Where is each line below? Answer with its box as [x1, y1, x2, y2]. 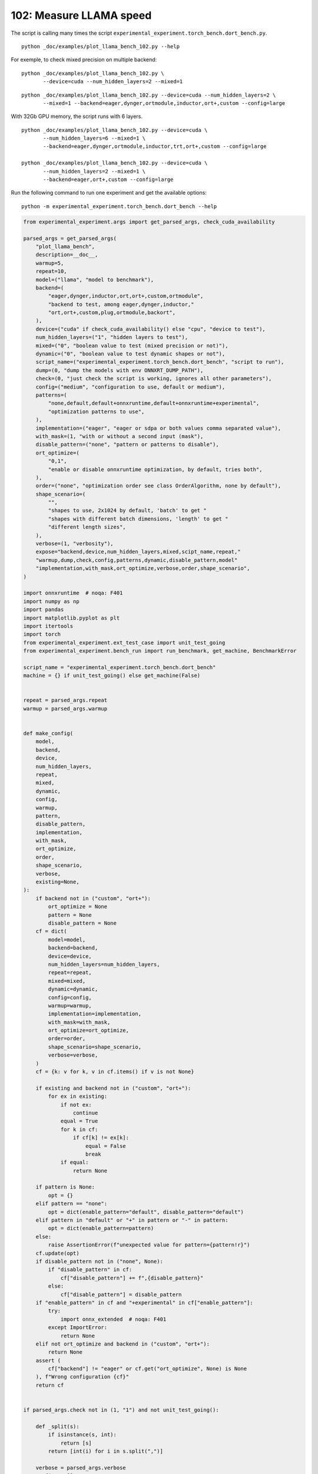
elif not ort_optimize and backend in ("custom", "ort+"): [35, 1340, 210, 1347]
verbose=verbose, [48, 1052, 98, 1058]
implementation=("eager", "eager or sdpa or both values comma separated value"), [35, 425, 281, 432]
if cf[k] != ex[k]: [72, 1134, 130, 1141]
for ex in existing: [48, 1093, 108, 1100]
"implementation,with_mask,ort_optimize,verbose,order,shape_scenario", [35, 565, 250, 572]
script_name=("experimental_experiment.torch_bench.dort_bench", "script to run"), [35, 358, 284, 366]
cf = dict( [35, 928, 67, 935]
